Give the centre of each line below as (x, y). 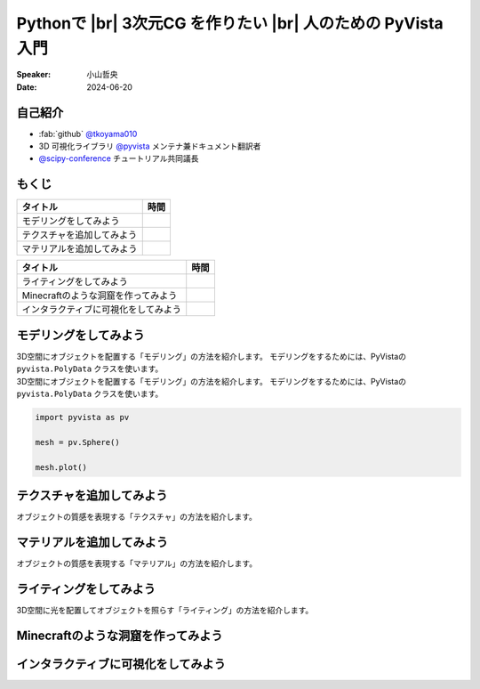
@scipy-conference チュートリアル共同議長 (119, 158)
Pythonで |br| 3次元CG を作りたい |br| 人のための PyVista (230, 23)
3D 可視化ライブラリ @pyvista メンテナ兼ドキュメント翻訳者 (150, 146)
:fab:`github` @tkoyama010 (88, 134)
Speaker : (34, 75)
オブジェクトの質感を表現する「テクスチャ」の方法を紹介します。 (137, 517)
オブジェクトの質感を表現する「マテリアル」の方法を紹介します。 (137, 563)
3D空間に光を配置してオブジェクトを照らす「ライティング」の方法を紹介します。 (165, 610)
